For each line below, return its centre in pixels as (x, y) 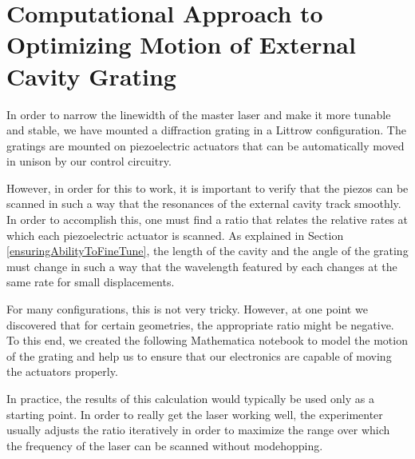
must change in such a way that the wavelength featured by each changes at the (202, 266)
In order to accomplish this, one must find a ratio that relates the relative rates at (207, 220)
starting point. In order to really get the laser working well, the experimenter (195, 414)
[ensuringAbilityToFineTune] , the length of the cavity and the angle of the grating (207, 251)
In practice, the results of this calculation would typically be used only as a (190, 398)
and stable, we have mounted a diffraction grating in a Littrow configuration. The (206, 130)
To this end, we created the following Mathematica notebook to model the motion (207, 340)
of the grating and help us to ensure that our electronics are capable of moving (199, 355)
